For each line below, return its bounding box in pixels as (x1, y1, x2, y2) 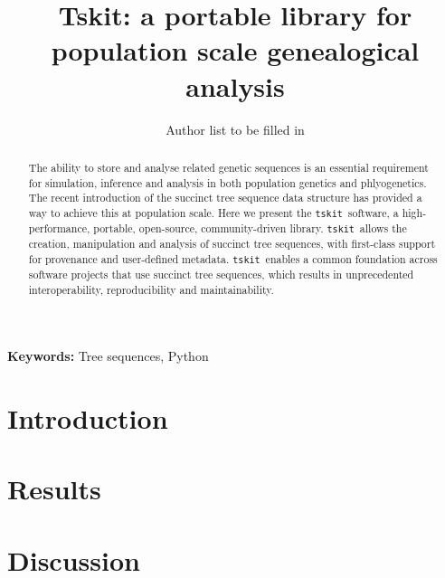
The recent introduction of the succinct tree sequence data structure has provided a (28, 190, 422, 205)
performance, (28, 221, 90, 235)
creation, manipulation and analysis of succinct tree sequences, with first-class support (28, 236, 436, 251)
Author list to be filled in (166, 119, 305, 138)
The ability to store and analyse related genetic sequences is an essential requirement (28, 159, 429, 175)
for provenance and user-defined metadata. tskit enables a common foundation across (28, 251, 438, 266)
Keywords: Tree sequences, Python (7, 346, 209, 365)
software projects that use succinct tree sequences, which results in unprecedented (28, 266, 414, 281)
